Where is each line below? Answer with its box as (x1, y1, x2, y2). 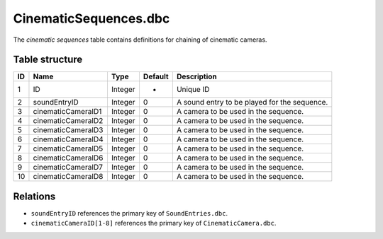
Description (176, 71, 218, 81)
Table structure (13, 54, 83, 66)
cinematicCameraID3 (33, 125, 104, 135)
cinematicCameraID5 (33, 144, 104, 153)
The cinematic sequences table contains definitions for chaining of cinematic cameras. (13, 35, 267, 44)
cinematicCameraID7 (33, 163, 103, 173)
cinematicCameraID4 (33, 134, 104, 144)
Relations (13, 190, 56, 202)
